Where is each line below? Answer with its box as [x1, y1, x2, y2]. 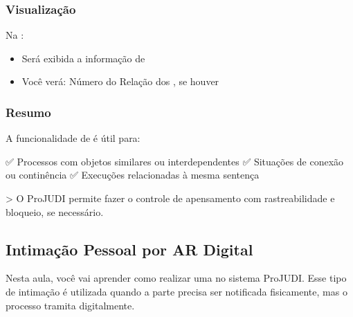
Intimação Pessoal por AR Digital [6, 238, 253, 260]
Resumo [6, 103, 51, 120]
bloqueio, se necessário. [6, 204, 104, 219]
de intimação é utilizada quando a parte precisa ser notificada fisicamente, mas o [6, 284, 347, 298]
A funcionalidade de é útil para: [6, 131, 141, 145]
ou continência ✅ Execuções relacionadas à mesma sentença [6, 167, 260, 182]
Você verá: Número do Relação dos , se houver [21, 74, 219, 89]
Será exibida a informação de [21, 51, 145, 65]
